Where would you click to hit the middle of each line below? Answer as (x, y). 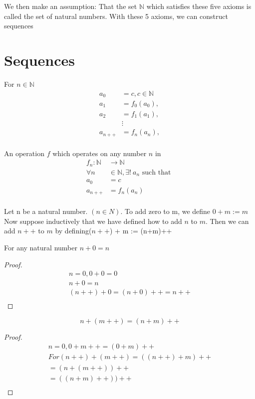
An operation (24, 153)
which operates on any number (100, 153)
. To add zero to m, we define (165, 211)
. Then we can (227, 221)
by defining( (73, 231)
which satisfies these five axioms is (199, 6)
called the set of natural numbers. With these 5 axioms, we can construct (116, 16)
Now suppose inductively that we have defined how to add (93, 221)
